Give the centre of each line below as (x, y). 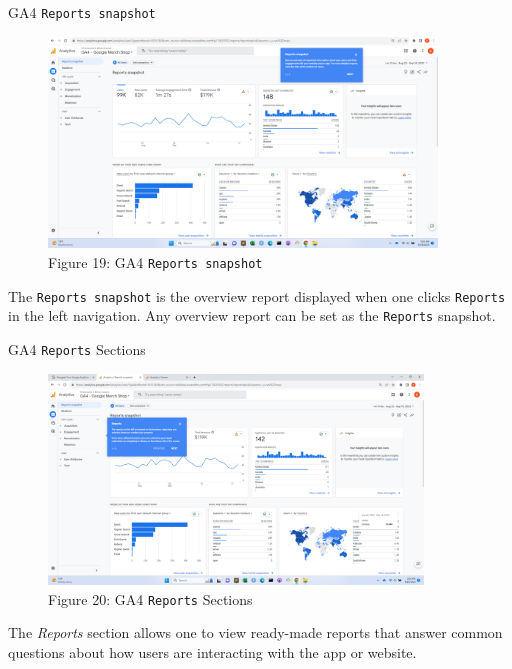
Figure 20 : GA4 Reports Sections (150, 598)
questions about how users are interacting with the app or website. (212, 652)
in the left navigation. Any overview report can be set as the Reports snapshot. (252, 315)
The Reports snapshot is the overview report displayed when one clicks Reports (257, 295)
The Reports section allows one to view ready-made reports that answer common (255, 632)
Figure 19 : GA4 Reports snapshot (155, 261)
